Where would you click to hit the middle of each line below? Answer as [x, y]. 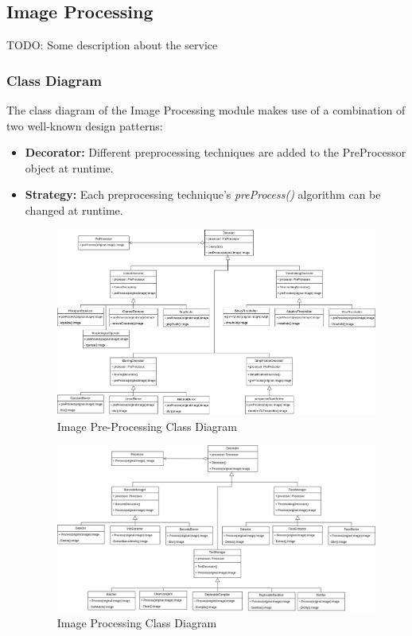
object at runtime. [69, 167]
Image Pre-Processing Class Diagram [147, 426]
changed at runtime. [74, 209]
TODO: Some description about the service [112, 45]
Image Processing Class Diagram [137, 622]
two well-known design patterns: [85, 125]
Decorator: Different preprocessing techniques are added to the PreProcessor [216, 152]
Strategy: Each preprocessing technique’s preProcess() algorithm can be [203, 194]
